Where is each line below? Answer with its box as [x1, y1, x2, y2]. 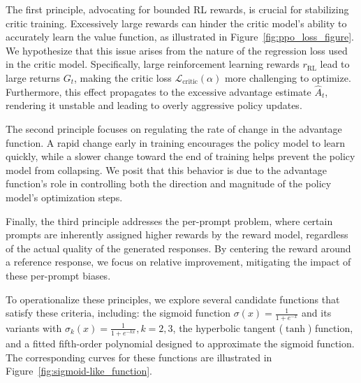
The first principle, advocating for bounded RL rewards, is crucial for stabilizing [6, 2, 349, 16]
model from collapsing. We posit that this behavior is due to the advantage [6, 162, 327, 177]
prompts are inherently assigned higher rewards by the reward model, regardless [6, 227, 348, 242]
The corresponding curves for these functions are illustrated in [6, 349, 272, 364]
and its [302, 305, 332, 320]
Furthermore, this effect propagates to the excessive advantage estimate [6, 84, 311, 99]
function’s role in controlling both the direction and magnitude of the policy [6, 176, 332, 191]
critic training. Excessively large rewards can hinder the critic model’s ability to [6, 15, 347, 30]
